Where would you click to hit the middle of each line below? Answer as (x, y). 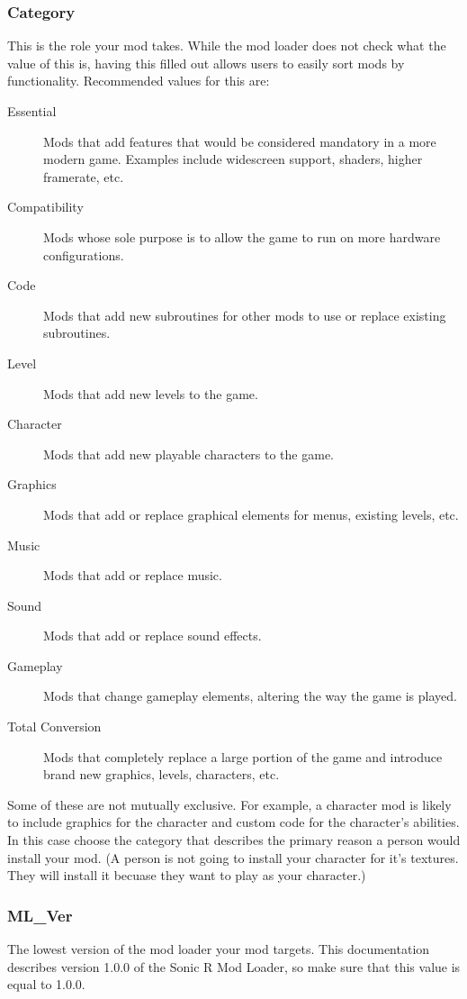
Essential (32, 111)
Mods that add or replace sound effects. (153, 636)
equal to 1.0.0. (46, 984)
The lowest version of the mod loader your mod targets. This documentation (219, 949)
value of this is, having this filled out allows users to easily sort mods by (206, 63)
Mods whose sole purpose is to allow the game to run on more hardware (242, 236)
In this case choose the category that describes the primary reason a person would (234, 840)
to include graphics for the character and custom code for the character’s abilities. (233, 822)
